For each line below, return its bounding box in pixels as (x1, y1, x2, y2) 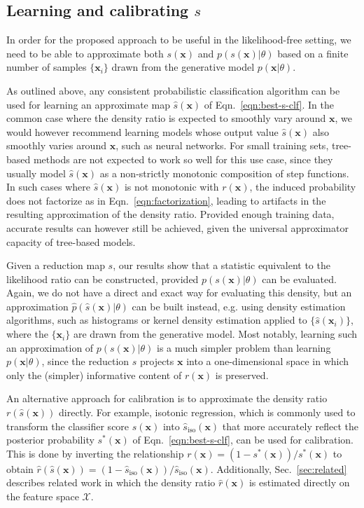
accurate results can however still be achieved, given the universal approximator (6, 220, 349, 235)
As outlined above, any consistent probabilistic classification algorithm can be (6, 83, 340, 97)
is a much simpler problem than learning (157, 340, 331, 355)
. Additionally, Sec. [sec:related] (210, 461, 347, 476)
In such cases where (6, 179, 91, 194)
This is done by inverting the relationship (6, 446, 184, 460)
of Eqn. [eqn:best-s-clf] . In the (204, 97, 334, 111)
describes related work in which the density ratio (6, 475, 216, 490)
